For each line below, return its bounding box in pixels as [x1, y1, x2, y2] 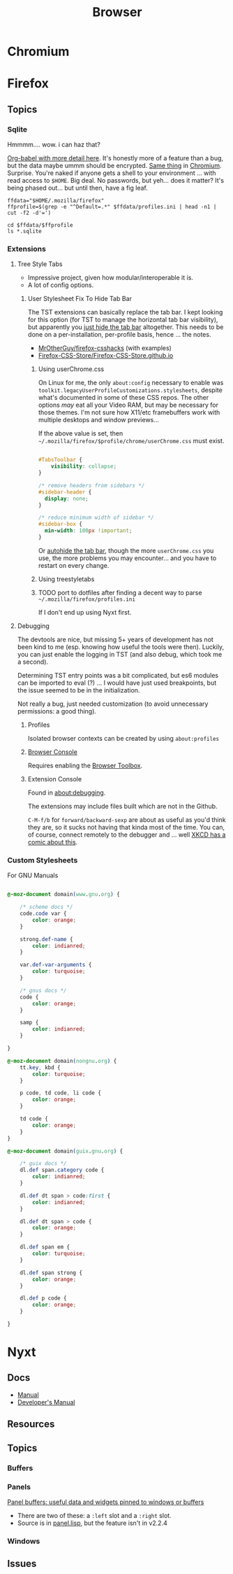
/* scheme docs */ [20, 904, 73, 911]
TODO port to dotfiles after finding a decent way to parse [38, 588, 202, 597]
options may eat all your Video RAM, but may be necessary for [38, 401, 218, 410]
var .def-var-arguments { [20, 961, 92, 968]
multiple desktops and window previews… [38, 416, 159, 424]
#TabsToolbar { [38, 457, 82, 464]
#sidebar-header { [38, 488, 92, 496]
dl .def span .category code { [20, 1166, 105, 1173]
